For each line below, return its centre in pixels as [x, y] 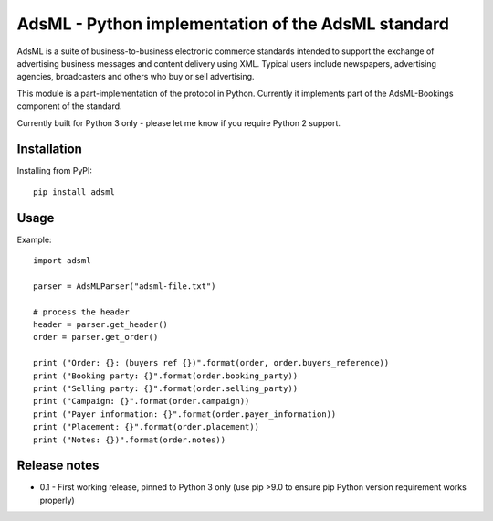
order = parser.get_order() [96, 337]
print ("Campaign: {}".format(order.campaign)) [142, 401]
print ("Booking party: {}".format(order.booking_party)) [166, 376]
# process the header [81, 312]
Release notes [58, 466]
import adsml [62, 261]
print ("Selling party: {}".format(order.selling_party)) [166, 388]
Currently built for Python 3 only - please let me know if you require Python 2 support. [179, 122]
